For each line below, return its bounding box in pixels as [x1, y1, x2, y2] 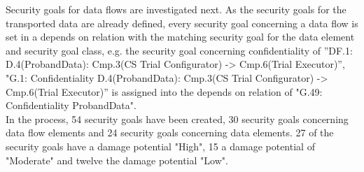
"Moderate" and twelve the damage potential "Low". [6, 152, 228, 167]
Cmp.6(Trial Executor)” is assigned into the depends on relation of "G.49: [6, 84, 323, 99]
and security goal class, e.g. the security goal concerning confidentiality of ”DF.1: [6, 43, 353, 57]
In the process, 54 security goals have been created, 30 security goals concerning [6, 111, 349, 126]
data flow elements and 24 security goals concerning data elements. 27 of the [6, 125, 334, 140]
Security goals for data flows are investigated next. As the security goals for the [6, 2, 346, 16]
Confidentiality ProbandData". [6, 98, 136, 113]
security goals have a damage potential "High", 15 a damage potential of [6, 138, 315, 153]
